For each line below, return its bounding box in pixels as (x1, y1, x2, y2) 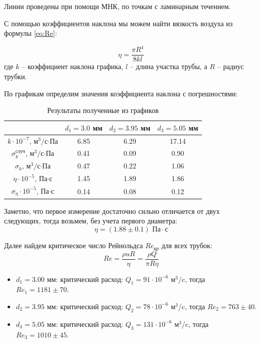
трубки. (4, 71, 27, 81)
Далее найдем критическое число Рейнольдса (4, 240, 143, 251)
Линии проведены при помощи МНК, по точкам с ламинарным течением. (4, 1, 231, 11)
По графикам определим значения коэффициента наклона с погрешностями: (4, 88, 238, 98)
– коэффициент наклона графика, (22, 61, 123, 72)
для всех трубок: (161, 240, 213, 251)
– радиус (217, 61, 244, 72)
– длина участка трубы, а (130, 61, 207, 72)
